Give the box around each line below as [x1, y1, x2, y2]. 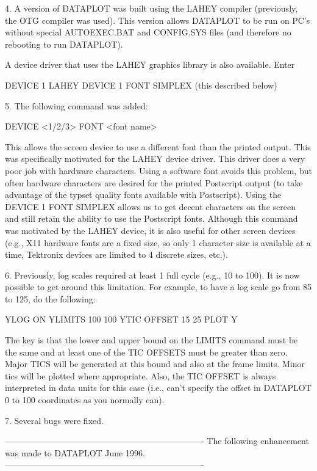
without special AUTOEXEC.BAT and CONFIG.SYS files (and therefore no [5, 26, 291, 38]
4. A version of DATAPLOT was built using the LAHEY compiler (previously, [5, 2, 298, 14]
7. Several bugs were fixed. [5, 414, 104, 426]
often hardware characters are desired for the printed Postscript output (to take [5, 176, 303, 189]
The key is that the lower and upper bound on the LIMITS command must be [5, 334, 298, 346]
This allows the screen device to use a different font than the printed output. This [5, 140, 311, 153]
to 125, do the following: [5, 292, 96, 305]
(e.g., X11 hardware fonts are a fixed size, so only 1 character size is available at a [5, 236, 311, 249]
